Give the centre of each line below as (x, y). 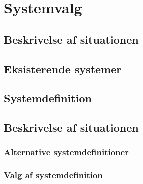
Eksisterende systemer (63, 69)
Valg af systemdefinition (53, 175)
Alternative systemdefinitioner (66, 152)
